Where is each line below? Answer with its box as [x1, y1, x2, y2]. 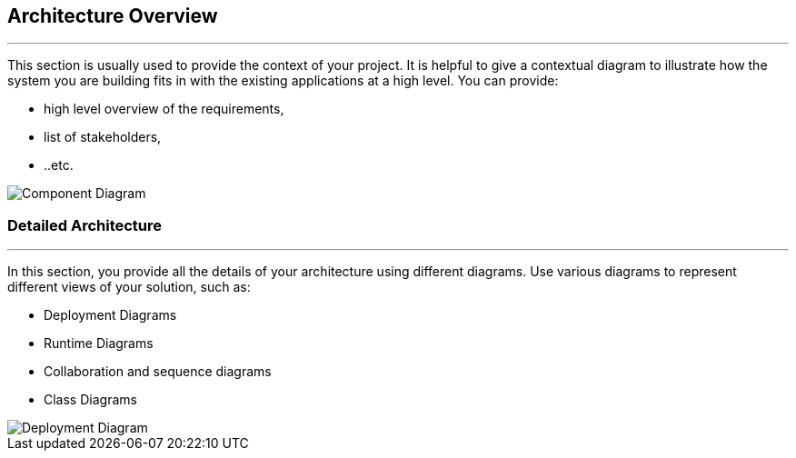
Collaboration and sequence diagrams [44, 363, 272, 380]
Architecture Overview [7, 5, 218, 27]
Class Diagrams [44, 392, 137, 408]
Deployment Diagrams [44, 307, 177, 324]
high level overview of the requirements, [44, 101, 284, 117]
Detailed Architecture [7, 215, 163, 234]
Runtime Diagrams [44, 335, 154, 352]
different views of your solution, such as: [7, 279, 251, 295]
